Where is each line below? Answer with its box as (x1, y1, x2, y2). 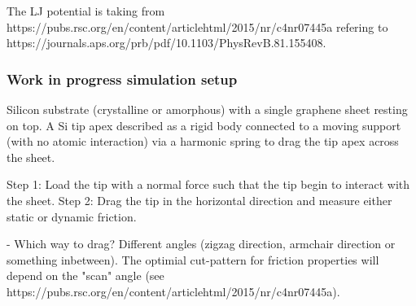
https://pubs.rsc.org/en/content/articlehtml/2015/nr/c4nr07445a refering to (7, 18, 388, 35)
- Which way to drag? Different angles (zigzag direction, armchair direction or (7, 235, 396, 252)
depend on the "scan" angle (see (7, 267, 164, 284)
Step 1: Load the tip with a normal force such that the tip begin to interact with (7, 176, 410, 193)
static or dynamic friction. (7, 208, 137, 225)
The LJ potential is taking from (7, 2, 165, 19)
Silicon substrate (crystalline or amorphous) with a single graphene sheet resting (7, 101, 408, 117)
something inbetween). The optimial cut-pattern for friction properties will (7, 251, 379, 268)
